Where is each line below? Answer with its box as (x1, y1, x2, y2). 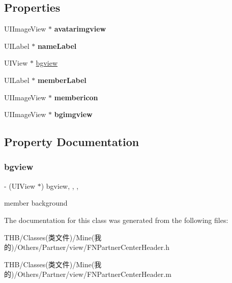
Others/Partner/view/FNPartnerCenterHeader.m (17, 269, 171, 279)
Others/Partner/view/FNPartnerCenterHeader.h (17, 242, 169, 252)
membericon (54, 92, 98, 102)
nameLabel (37, 40, 77, 51)
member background (4, 197, 68, 208)
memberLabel (37, 74, 86, 85)
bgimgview (54, 109, 93, 120)
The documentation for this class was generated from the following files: (4, 214, 228, 225)
